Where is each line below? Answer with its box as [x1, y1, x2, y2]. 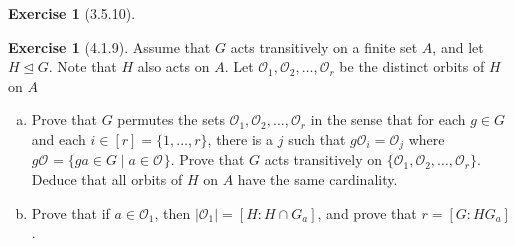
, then [154, 202, 191, 223]
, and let [432, 36, 484, 57]
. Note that [48, 56, 117, 77]
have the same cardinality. [237, 169, 398, 190]
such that [288, 128, 346, 149]
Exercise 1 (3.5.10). [8, 3, 136, 23]
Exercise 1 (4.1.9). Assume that [8, 36, 211, 57]
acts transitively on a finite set [230, 36, 418, 57]
